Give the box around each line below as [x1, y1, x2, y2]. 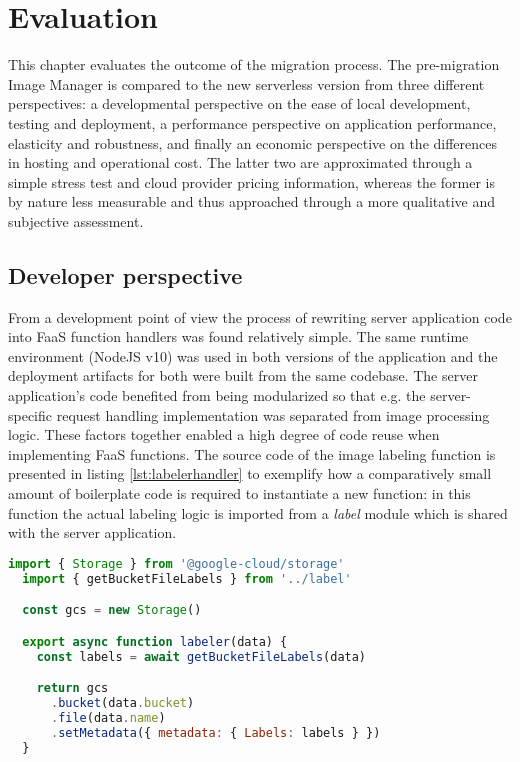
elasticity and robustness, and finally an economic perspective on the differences [8, 132, 498, 153]
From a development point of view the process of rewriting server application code [8, 306, 512, 327]
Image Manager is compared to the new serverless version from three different [8, 73, 485, 94]
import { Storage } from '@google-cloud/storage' [8, 556, 345, 571]
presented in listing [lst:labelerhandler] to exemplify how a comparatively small [8, 463, 492, 484]
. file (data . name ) [50, 710, 166, 725]
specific [8, 404, 53, 425]
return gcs [36, 681, 109, 696]
